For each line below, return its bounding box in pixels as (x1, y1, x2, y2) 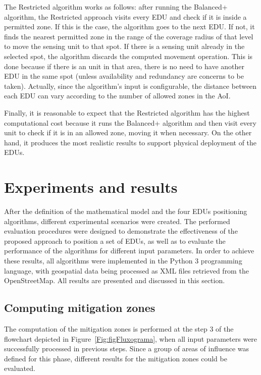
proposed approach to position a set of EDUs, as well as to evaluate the (4, 235, 226, 246)
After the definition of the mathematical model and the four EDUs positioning (4, 206, 247, 217)
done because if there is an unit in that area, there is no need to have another (4, 61, 244, 71)
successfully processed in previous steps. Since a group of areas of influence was (4, 343, 249, 354)
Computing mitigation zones (4, 300, 155, 315)
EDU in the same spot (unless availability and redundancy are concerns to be (4, 71, 244, 81)
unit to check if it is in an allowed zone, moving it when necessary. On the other (4, 127, 252, 138)
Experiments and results (4, 177, 178, 197)
